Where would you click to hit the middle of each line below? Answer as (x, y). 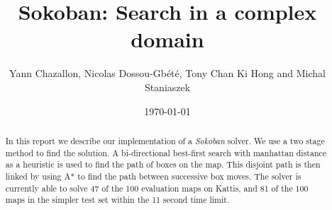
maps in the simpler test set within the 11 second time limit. (117, 200)
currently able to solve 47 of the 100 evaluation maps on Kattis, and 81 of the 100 (157, 188)
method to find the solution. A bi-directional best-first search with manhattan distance (166, 152)
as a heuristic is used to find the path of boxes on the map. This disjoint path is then (163, 164)
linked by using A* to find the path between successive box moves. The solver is (153, 176)
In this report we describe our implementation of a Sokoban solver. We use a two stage (165, 140)
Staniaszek (167, 87)
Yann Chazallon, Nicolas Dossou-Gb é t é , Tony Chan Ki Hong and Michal (167, 73)
